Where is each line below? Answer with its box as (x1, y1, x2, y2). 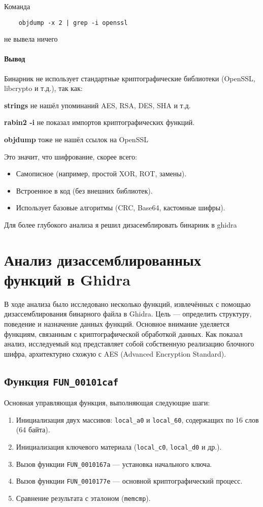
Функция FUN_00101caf (4, 373, 119, 389)
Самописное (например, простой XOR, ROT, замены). (16, 168, 187, 179)
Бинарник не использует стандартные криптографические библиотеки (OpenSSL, (4, 73, 255, 83)
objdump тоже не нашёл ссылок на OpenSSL (4, 134, 148, 145)
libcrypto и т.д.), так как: (4, 83, 83, 93)
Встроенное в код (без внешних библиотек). (16, 185, 153, 196)
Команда (4, 1, 30, 11)
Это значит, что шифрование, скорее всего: (4, 151, 137, 162)
